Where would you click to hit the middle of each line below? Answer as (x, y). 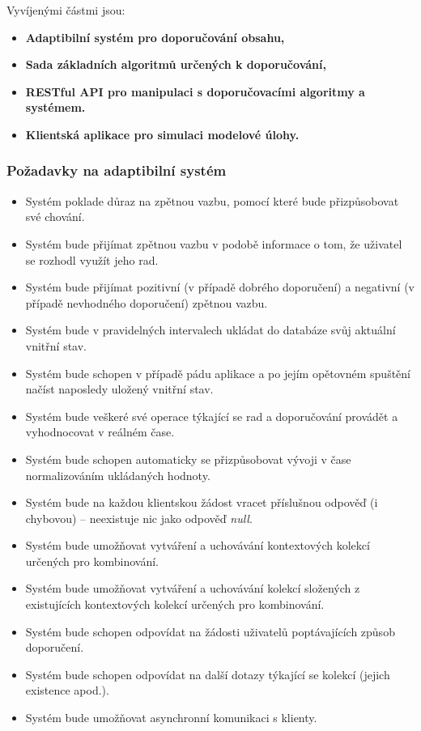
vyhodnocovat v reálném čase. (100, 432)
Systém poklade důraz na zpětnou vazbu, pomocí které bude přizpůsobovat (212, 200)
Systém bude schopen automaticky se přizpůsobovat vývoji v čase (188, 459)
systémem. (55, 107)
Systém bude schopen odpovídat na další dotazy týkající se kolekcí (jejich (208, 674)
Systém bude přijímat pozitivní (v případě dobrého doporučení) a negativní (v (220, 287)
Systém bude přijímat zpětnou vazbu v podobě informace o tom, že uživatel (214, 243)
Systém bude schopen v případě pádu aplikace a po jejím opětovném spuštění (218, 373)
